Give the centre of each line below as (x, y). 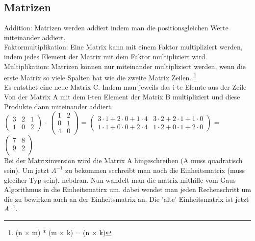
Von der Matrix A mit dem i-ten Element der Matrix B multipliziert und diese (122, 97)
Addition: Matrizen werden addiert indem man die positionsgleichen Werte (116, 28)
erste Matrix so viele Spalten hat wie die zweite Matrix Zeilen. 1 (100, 77)
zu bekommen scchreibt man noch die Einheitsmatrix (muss (155, 170)
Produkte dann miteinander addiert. (59, 106)
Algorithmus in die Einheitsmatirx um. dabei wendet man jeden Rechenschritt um (127, 189)
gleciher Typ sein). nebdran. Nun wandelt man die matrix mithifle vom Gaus (120, 180)
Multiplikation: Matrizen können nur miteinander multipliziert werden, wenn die (125, 66)
